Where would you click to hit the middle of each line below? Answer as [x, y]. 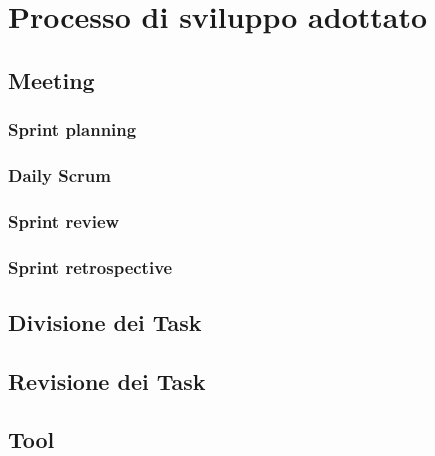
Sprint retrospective [90, 266]
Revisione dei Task [107, 380]
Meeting [51, 79]
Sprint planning [72, 129]
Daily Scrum [59, 174]
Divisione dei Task [105, 321]
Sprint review [64, 220]
